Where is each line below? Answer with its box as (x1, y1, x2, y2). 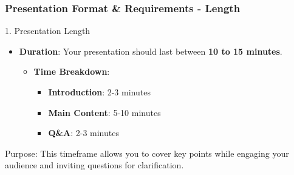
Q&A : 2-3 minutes (48, 126, 119, 139)
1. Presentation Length (5, 24, 91, 37)
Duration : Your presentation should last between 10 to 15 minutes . (19, 44, 282, 57)
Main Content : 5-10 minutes (48, 106, 161, 118)
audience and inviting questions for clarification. (5, 159, 184, 171)
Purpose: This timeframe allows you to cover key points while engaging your (5, 146, 289, 159)
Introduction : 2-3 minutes (48, 86, 151, 98)
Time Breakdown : (33, 65, 110, 78)
